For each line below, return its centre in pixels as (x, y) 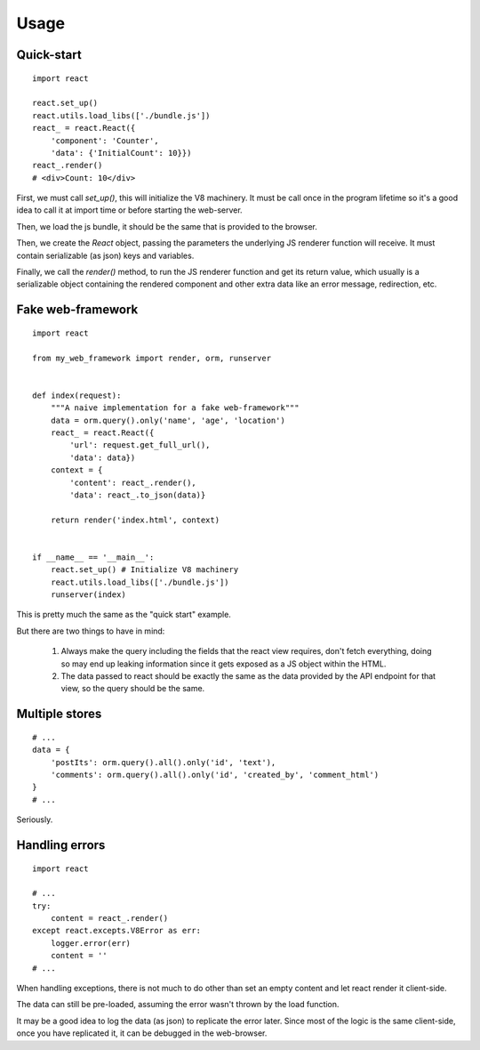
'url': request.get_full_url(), (140, 445)
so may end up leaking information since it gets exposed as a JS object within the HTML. (224, 664)
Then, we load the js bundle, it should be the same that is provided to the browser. (167, 226)
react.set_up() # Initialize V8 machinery (144, 570)
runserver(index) (88, 595)
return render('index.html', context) (135, 520)
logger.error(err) (91, 943)
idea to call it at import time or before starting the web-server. (130, 210)
